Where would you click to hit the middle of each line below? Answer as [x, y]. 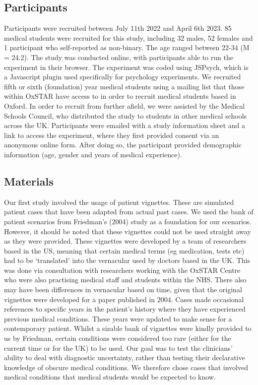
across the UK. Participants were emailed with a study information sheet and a [125, 125]
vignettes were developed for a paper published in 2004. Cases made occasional [124, 299]
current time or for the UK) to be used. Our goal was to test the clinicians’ [118, 348]
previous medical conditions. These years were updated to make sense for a [118, 318]
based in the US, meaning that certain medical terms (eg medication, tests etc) [124, 250]
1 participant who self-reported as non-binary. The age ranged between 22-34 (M [127, 47]
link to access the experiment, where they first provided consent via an [112, 135]
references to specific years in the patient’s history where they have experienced [125, 309]
